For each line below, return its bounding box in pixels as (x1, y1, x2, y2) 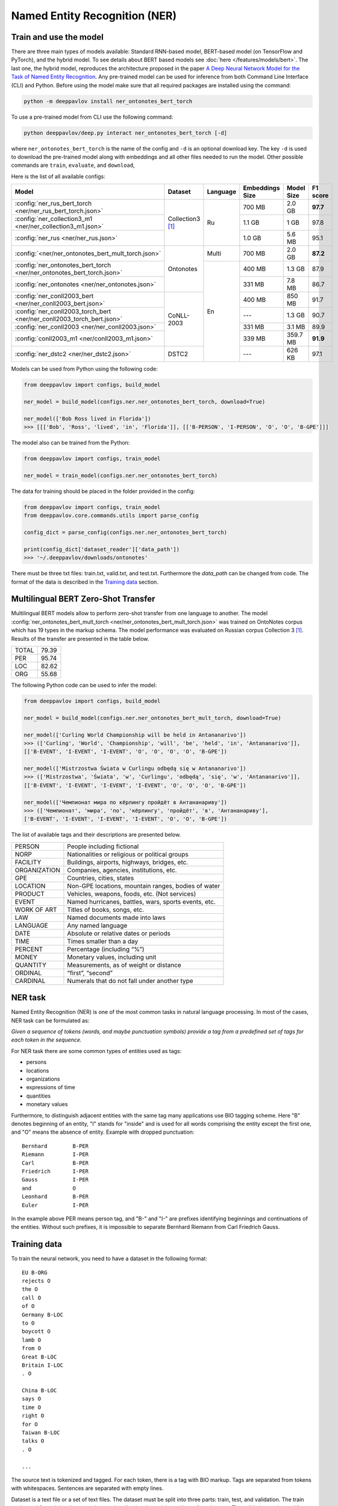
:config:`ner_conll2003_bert (14, 292, 94, 301)
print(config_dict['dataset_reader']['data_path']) (23, 546, 180, 552)
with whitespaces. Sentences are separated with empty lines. (11, 1485, 164, 1492)
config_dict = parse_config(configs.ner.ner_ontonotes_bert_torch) (23, 529, 228, 536)
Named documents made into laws (67, 913, 166, 922)
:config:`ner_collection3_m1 (14, 214, 93, 223)
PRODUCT (14, 889, 45, 898)
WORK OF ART (14, 905, 57, 914)
